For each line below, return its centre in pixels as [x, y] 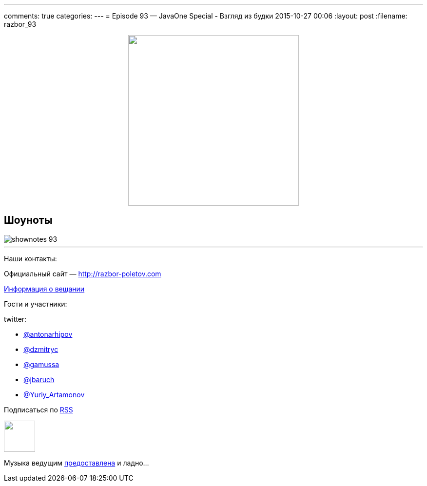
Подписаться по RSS [39, 409]
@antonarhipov [48, 334]
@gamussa [41, 364]
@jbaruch [39, 379]
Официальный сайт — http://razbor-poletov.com [83, 273]
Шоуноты [28, 220]
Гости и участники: [36, 304]
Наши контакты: [30, 258]
